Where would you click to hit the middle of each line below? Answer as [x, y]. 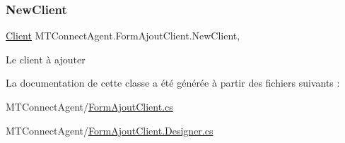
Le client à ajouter [46, 59]
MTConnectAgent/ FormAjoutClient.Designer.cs [110, 130]
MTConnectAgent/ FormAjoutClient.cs [89, 106]
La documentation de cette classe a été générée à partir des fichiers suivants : [173, 83]
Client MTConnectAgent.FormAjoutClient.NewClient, [123, 36]
